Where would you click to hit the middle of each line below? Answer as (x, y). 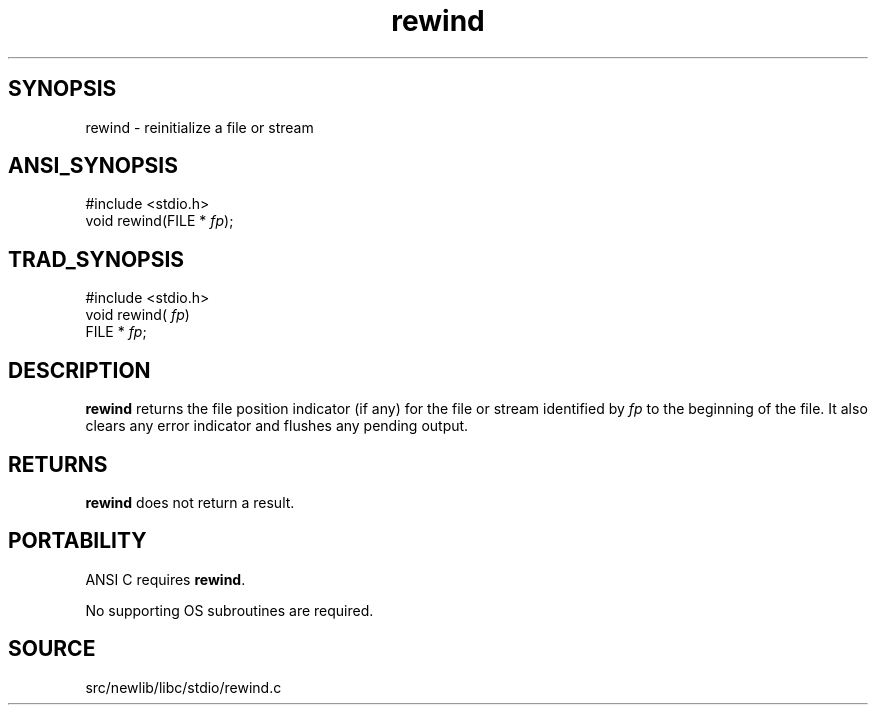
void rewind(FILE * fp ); (159, 221)
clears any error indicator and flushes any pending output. (277, 426)
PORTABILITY (77, 541)
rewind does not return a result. (190, 502)
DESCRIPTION (79, 370)
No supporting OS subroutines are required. (229, 610)
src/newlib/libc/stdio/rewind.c (183, 687)
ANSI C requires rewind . (165, 579)
